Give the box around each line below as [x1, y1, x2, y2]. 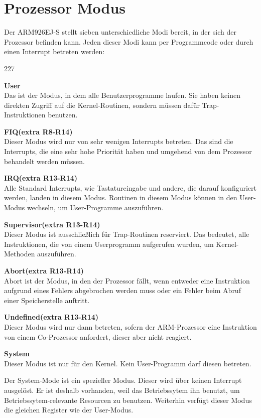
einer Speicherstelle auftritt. [4, 295, 90, 305]
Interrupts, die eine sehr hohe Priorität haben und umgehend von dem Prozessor [4, 146, 252, 157]
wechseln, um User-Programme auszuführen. [27, 202, 164, 213]
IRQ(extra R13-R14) [4, 173, 78, 183]
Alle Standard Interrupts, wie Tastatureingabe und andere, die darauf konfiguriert [4, 182, 257, 193]
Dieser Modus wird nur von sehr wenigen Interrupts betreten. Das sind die [4, 136, 233, 147]
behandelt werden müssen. [4, 156, 85, 166]
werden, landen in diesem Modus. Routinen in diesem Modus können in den [4, 192, 237, 203]
